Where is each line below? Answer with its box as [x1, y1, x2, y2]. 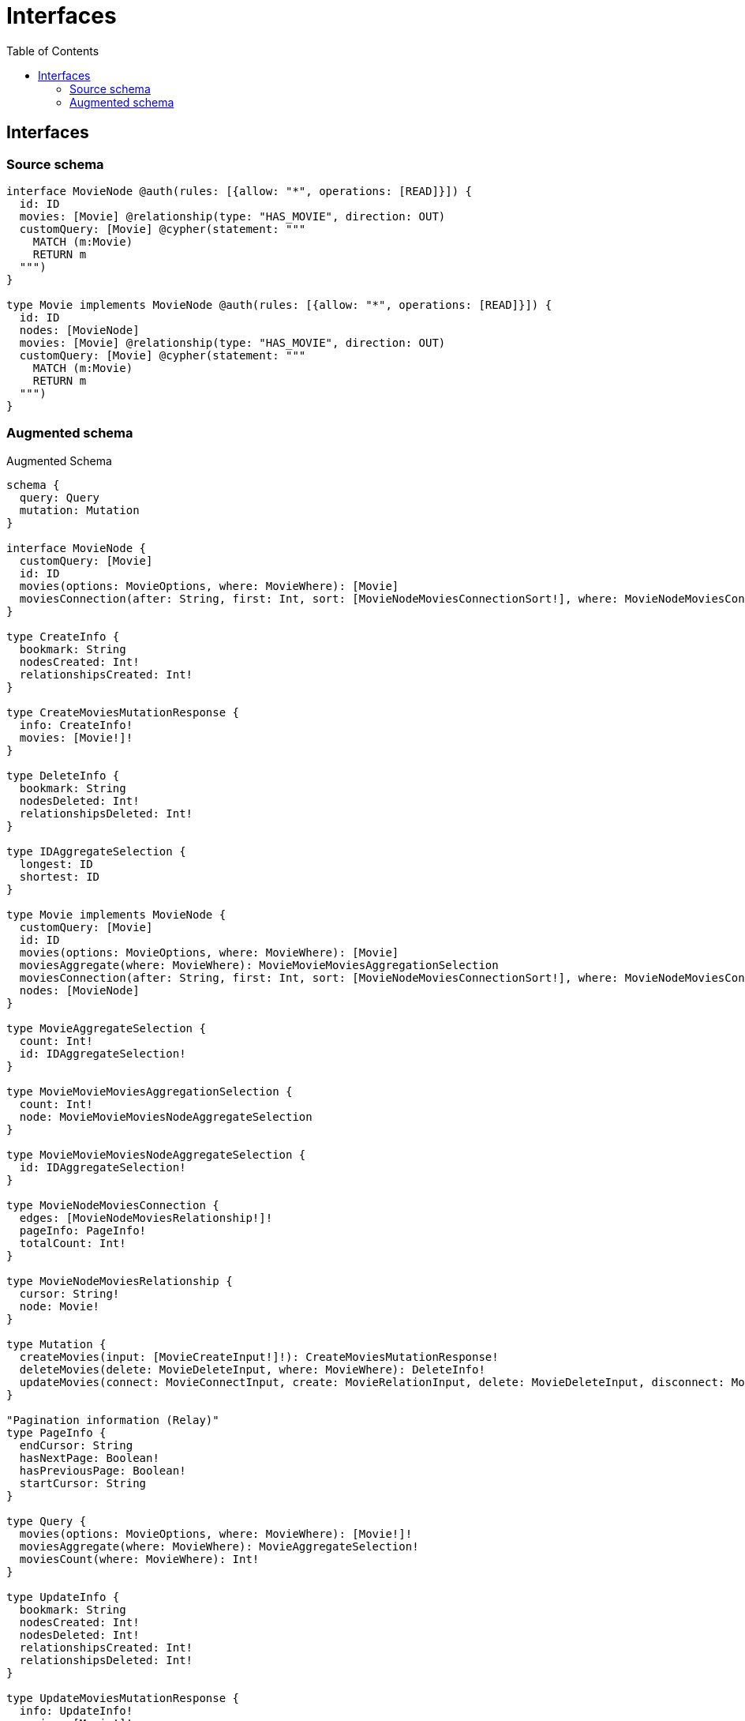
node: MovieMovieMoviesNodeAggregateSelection [19, 1110, 313, 1123]
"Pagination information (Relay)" [6, 1413, 219, 1426]
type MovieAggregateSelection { [6, 1021, 206, 1035]
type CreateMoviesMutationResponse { [6, 705, 240, 719]
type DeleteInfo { [6, 768, 120, 782]
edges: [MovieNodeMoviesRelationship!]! [19, 1211, 273, 1224]
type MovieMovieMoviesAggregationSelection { [6, 1084, 293, 1098]
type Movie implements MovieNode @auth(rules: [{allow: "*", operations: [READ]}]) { [6, 298, 552, 311]
